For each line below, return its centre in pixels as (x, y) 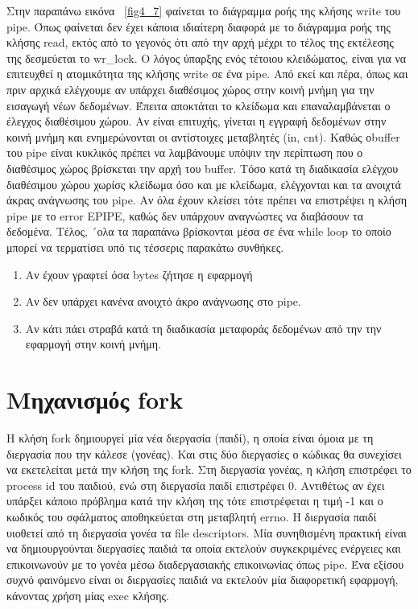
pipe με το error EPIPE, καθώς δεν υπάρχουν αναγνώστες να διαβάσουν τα (185, 215)
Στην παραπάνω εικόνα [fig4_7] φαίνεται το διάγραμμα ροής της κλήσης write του (204, 10)
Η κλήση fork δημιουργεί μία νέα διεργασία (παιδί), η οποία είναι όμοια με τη (190, 438)
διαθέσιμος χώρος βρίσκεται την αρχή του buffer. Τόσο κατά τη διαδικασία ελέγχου (203, 168)
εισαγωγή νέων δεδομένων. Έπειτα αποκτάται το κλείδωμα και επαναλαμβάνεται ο (199, 105)
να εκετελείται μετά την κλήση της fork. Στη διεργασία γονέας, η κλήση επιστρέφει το (209, 469)
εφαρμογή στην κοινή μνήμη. (93, 344)
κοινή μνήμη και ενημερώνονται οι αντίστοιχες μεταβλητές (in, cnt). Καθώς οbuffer (203, 136)
